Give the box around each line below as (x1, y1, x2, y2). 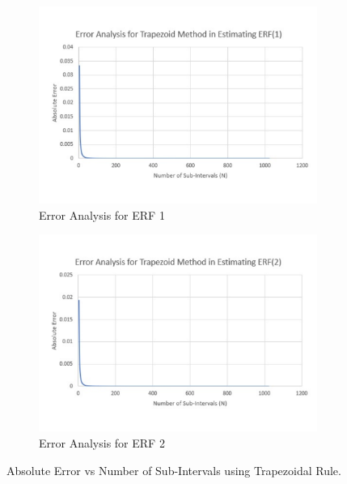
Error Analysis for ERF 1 (39, 206, 165, 223)
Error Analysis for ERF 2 (39, 435, 165, 451)
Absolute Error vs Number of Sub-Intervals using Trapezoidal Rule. (6, 461, 341, 478)
